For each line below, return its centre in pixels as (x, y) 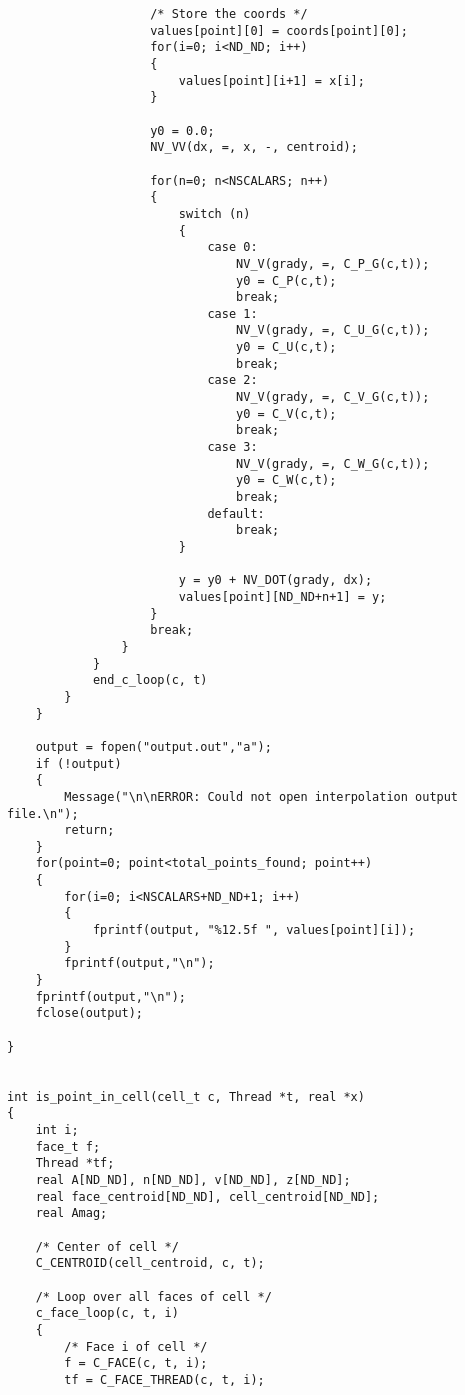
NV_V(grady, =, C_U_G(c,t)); (333, 330)
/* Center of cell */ (107, 1246)
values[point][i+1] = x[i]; (271, 80)
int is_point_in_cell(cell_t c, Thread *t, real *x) (186, 1096)
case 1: (232, 313)
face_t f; (68, 1146)
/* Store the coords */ (229, 14)
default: (236, 513)
